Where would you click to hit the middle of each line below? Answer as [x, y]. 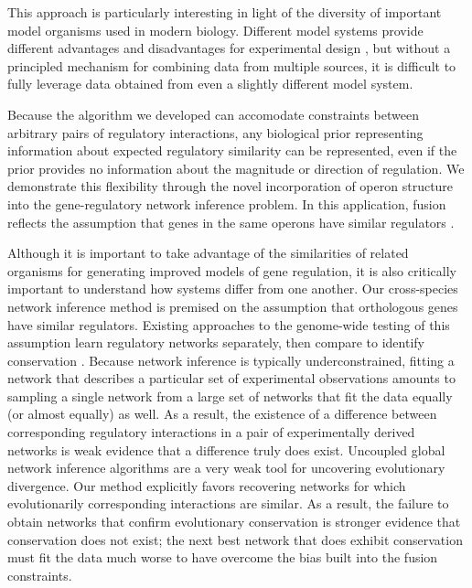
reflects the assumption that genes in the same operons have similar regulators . [231, 222]
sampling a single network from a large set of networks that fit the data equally [230, 396]
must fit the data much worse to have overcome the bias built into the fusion [223, 557]
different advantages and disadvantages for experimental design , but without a [229, 48]
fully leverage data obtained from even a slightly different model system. [210, 84]
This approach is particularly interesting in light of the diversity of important [225, 12]
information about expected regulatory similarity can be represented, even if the [232, 150]
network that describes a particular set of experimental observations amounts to [231, 378]
